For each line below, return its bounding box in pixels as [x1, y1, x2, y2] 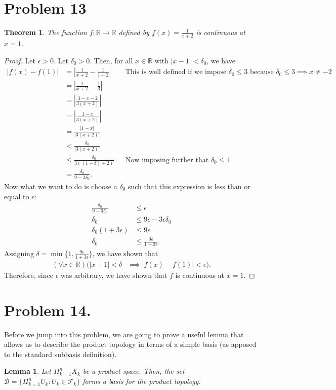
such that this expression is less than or [128, 181, 250, 192]
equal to [4, 191, 29, 201]
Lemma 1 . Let [4, 366, 51, 376]
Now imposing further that [125, 156, 209, 164]
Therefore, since [4, 269, 53, 280]
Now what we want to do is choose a [4, 181, 117, 192]
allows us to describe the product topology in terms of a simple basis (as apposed [4, 339, 257, 349]
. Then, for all [90, 55, 133, 65]
